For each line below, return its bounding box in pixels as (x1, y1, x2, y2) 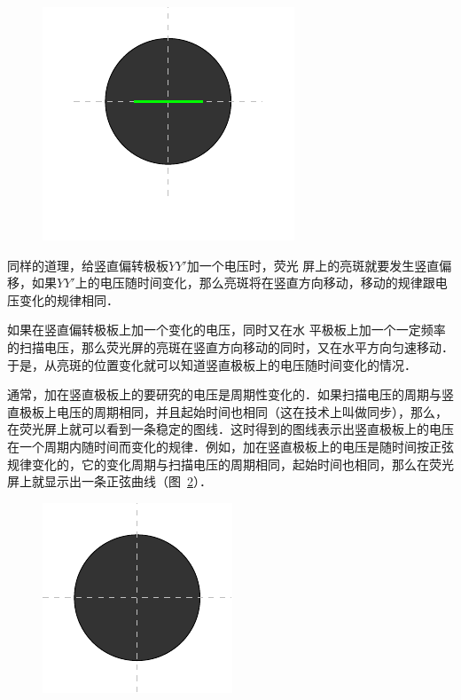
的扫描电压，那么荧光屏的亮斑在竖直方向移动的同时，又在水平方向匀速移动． (7, 337, 454, 356)
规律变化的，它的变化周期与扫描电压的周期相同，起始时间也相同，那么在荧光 (7, 454, 454, 473)
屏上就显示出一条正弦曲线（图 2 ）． (7, 472, 212, 491)
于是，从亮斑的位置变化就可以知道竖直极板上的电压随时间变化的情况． (7, 355, 417, 374)
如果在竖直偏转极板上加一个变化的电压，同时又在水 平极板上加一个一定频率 (7, 320, 446, 339)
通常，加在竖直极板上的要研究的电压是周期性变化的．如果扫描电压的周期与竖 (7, 385, 454, 404)
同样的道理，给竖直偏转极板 (7, 256, 168, 274)
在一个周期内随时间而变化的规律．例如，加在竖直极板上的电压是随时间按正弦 (7, 437, 454, 455)
